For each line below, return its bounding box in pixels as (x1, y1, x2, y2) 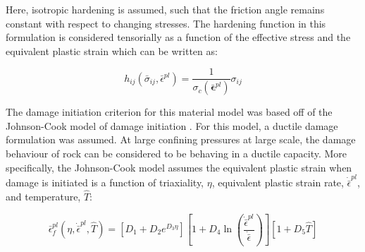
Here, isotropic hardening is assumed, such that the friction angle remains (6, 2, 325, 16)
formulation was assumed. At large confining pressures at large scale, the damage (6, 132, 356, 147)
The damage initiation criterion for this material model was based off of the (6, 104, 333, 119)
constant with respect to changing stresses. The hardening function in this (6, 16, 326, 30)
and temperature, (6, 189, 81, 203)
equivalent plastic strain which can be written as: (6, 43, 218, 58)
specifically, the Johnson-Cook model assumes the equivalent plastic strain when (6, 160, 352, 174)
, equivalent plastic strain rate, (211, 175, 344, 190)
